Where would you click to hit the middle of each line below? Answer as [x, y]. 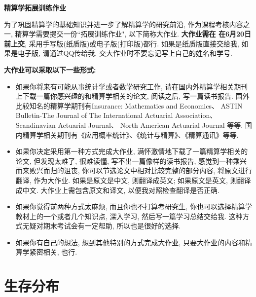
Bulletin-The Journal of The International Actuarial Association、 [116, 115]
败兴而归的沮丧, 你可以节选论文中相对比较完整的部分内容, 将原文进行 [141, 170]
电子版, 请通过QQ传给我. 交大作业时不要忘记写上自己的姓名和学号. [125, 53]
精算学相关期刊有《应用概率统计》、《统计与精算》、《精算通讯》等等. [130, 134]
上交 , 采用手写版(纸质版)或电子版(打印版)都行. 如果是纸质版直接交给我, [125, 43]
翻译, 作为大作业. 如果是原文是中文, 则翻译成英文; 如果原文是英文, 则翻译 [133, 180]
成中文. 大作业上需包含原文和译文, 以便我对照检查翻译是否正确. [117, 190]
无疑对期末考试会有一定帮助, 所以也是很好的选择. [102, 226]
